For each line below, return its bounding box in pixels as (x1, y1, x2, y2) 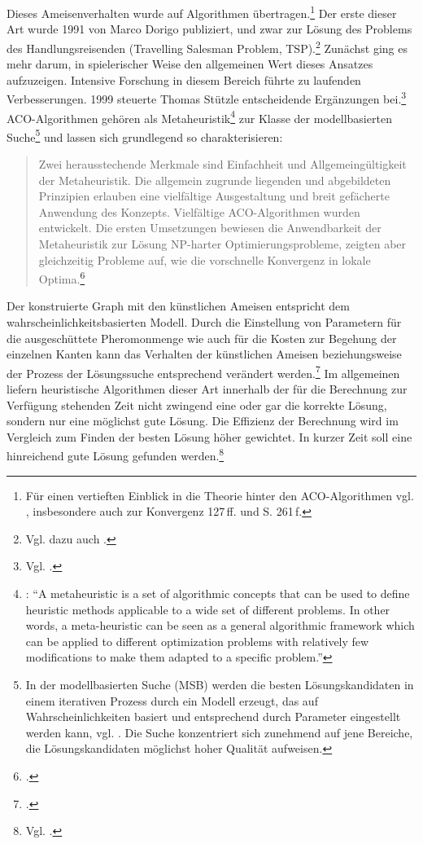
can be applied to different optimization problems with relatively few (25, 632, 369, 649)
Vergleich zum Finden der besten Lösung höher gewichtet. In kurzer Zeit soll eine (7, 428, 412, 445)
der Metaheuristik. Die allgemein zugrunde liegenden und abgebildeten (38, 171, 391, 188)
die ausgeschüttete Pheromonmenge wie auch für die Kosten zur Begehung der (7, 329, 397, 346)
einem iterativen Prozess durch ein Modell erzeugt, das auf (25, 692, 318, 709)
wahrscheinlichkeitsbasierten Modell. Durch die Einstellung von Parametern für (7, 314, 402, 331)
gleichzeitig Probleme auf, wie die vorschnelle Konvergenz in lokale (38, 251, 371, 268)
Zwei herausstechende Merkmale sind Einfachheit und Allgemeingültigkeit (38, 156, 407, 173)
